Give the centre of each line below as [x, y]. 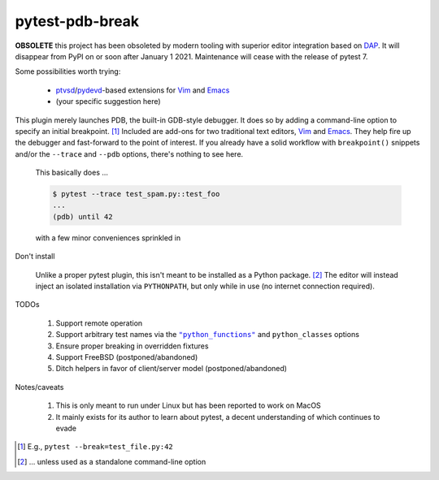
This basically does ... [72, 173]
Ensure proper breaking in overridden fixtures [132, 346]
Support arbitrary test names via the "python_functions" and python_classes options [207, 335]
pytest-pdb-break [77, 21]
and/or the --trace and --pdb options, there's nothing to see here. [129, 154]
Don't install [35, 257]
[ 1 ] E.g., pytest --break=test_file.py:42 [96, 447]
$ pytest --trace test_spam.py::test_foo [136, 194]
